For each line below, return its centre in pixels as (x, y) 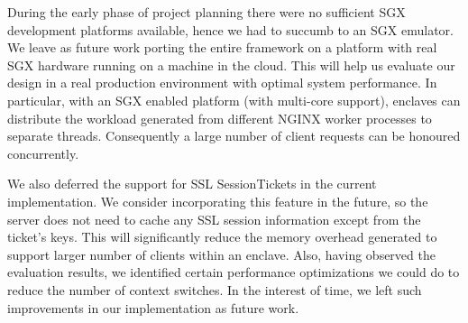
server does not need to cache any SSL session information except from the (214, 219)
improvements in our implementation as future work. (153, 307)
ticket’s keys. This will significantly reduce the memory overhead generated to (222, 237)
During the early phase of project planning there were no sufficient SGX (206, 12)
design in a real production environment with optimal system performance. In (222, 83)
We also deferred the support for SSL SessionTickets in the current (192, 184)
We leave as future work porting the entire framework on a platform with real (222, 47)
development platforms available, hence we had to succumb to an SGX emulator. (230, 29)
